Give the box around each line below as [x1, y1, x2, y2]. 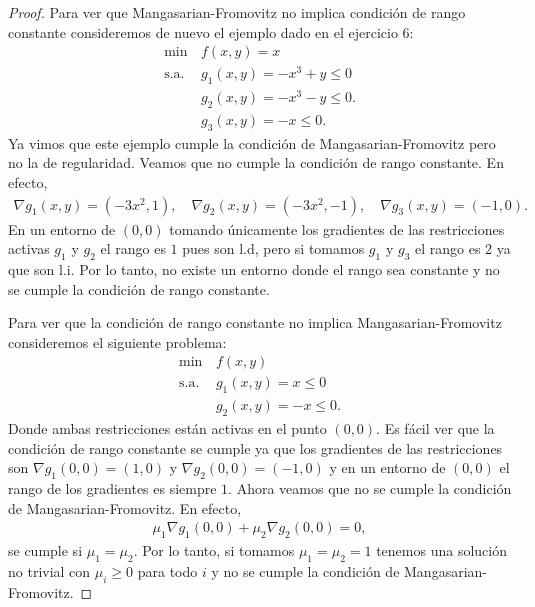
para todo [137, 560, 198, 581]
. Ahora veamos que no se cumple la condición [228, 478, 512, 499]
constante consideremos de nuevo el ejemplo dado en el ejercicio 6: [8, 21, 414, 42]
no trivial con [8, 560, 91, 581]
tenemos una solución [376, 540, 507, 561]
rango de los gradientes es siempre [8, 478, 217, 499]
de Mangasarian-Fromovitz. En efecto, [8, 497, 242, 518]
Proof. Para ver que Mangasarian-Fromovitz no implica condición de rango [8, 2, 466, 22]
